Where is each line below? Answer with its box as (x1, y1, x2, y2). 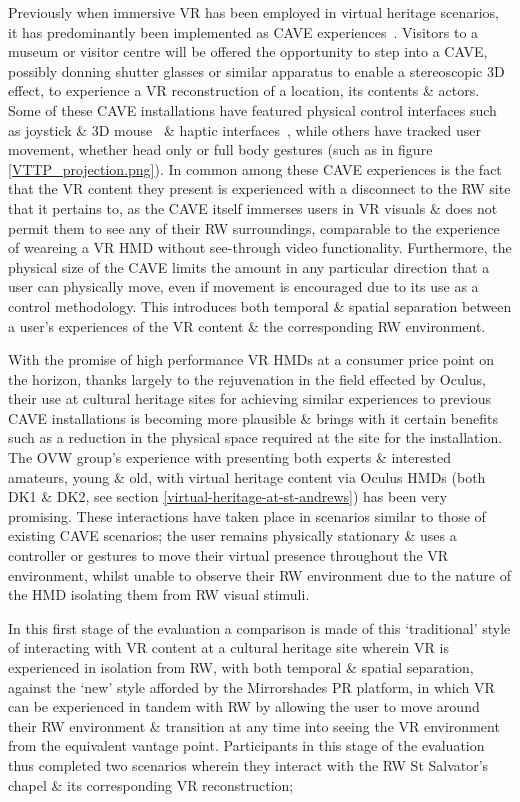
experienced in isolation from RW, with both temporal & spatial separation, (8, 657, 474, 677)
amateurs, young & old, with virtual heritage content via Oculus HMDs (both (8, 466, 486, 487)
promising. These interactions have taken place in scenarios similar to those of (8, 505, 486, 526)
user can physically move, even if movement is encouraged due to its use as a (8, 276, 479, 297)
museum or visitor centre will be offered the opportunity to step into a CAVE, (8, 41, 488, 62)
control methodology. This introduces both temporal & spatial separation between (8, 295, 512, 316)
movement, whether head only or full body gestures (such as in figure (8, 139, 433, 160)
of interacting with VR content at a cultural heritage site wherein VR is (8, 637, 449, 658)
